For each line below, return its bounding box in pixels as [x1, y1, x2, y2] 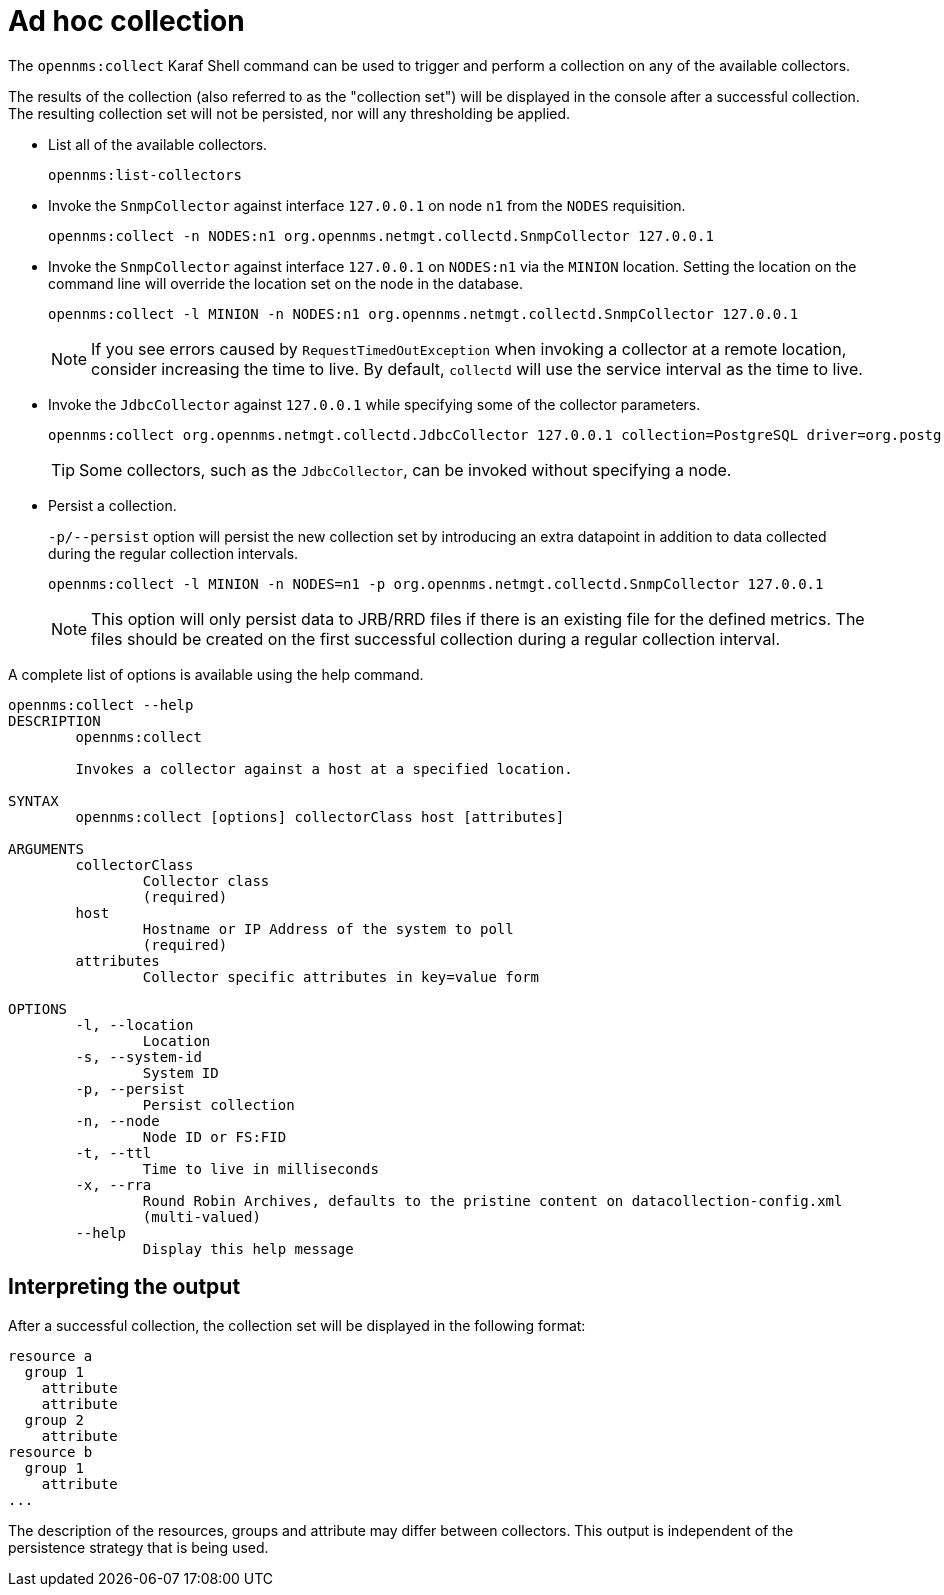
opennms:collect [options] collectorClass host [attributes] [75, 808, 565, 825]
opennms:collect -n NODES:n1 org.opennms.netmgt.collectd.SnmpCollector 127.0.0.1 [48, 227, 714, 244]
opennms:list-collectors [48, 166, 242, 183]
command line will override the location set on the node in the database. [48, 274, 524, 292]
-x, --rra [75, 1176, 152, 1193]
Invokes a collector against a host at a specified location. [75, 760, 573, 777]
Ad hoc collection [8, 4, 245, 38]
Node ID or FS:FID [142, 1128, 287, 1145]
